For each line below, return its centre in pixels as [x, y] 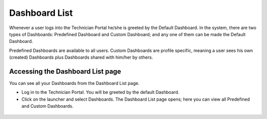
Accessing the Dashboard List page [65, 71]
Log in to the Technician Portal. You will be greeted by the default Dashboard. [100, 92]
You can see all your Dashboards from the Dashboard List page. [74, 83]
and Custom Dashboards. [47, 106]
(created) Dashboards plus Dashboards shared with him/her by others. [81, 57]
